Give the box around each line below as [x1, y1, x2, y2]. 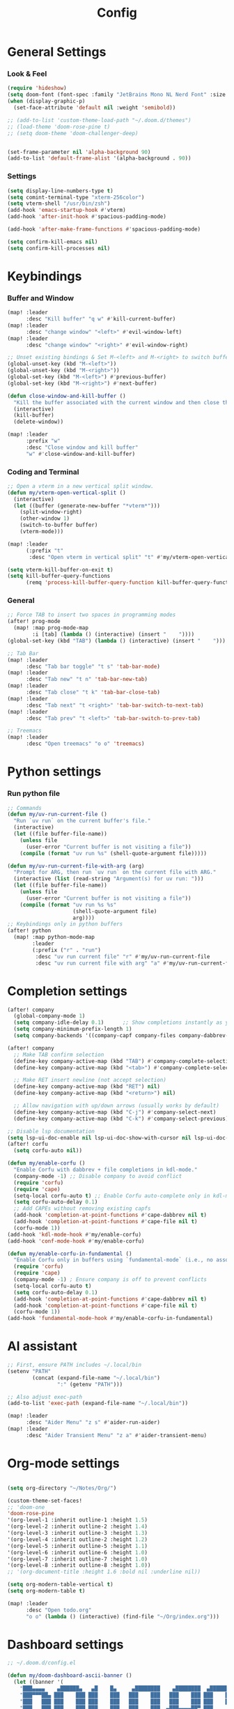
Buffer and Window [7, 293, 75, 302]
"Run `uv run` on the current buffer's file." [13, 818, 151, 825]
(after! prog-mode [7, 618, 61, 625]
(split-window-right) [19, 509, 82, 516]
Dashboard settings [7, 1637, 124, 1653]
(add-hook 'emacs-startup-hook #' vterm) [7, 207, 127, 214]
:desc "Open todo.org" [25, 1607, 92, 1614]
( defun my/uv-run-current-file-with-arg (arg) [7, 862, 145, 869]
